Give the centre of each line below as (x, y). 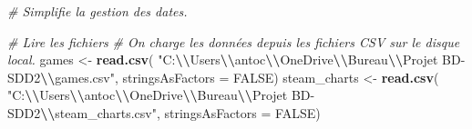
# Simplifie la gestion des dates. (97, 11)
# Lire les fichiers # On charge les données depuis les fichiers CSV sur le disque (234, 41)
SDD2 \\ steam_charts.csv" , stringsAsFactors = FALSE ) (164, 112)
